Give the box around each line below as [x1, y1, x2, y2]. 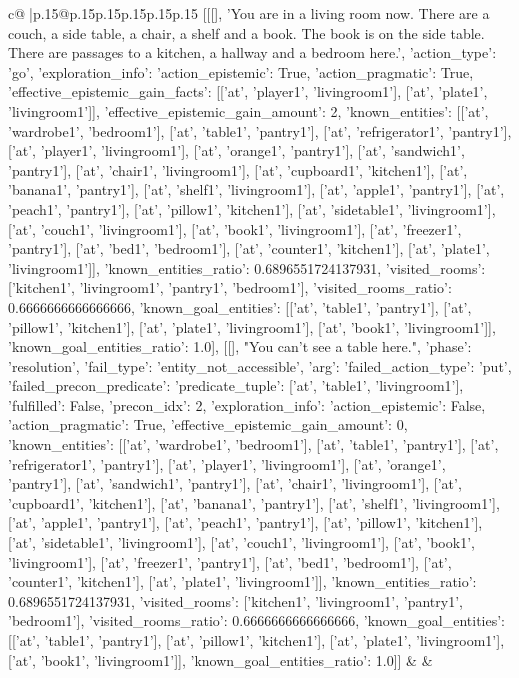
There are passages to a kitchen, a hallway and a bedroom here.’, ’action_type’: [8, 42, 497, 63]
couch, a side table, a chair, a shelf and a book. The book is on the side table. [8, 22, 485, 43]
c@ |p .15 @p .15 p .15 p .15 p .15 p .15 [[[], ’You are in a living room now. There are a [8, 3, 490, 23]
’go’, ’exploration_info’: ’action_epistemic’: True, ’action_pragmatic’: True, [8, 61, 474, 82]
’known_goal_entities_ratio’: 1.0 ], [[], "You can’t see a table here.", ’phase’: [8, 336, 472, 357]
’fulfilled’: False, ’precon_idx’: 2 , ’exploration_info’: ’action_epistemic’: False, [8, 394, 486, 415]
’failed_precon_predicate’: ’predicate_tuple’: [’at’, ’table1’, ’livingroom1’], [8, 375, 464, 396]
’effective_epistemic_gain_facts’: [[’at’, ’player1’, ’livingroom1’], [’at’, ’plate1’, [8, 81, 488, 102]
